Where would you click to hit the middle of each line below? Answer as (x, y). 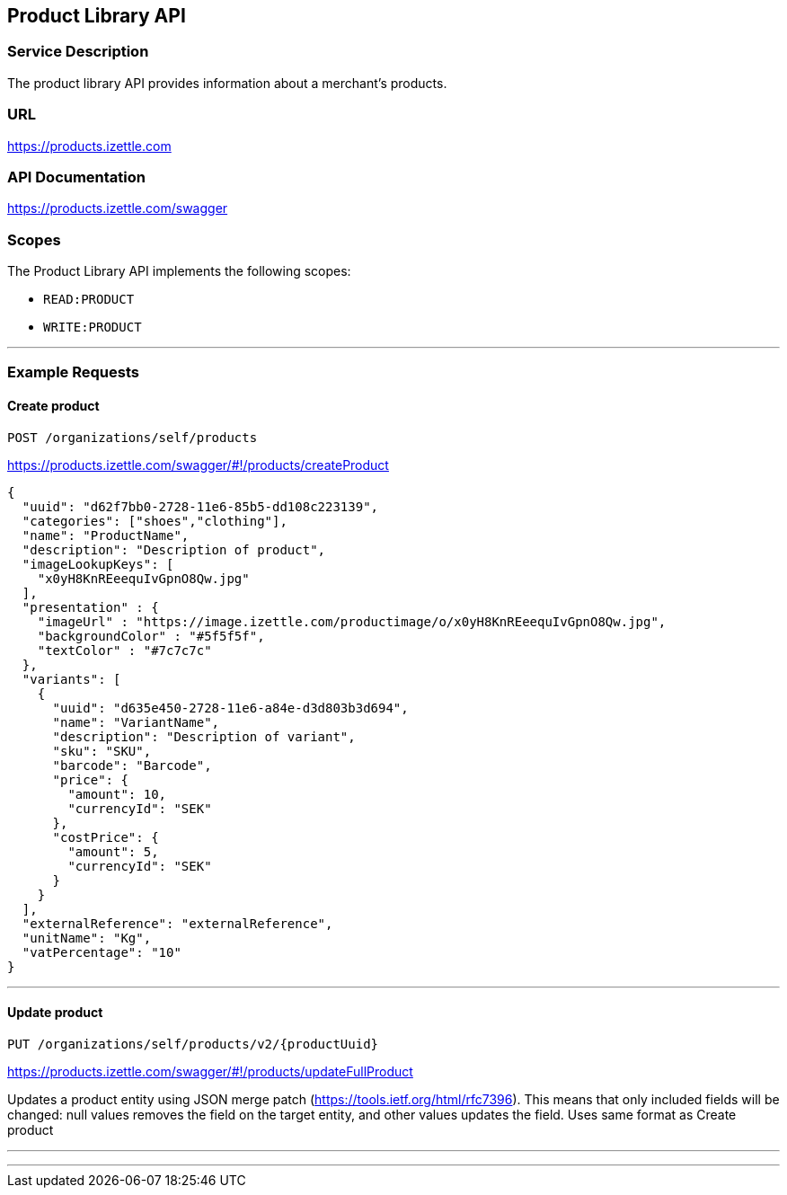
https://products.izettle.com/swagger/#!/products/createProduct (198, 465)
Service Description (78, 52)
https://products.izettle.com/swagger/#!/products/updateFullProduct (210, 1071)
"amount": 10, (117, 794)
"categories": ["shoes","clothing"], (155, 521)
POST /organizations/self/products (133, 437)
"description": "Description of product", (174, 549)
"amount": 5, (113, 851)
